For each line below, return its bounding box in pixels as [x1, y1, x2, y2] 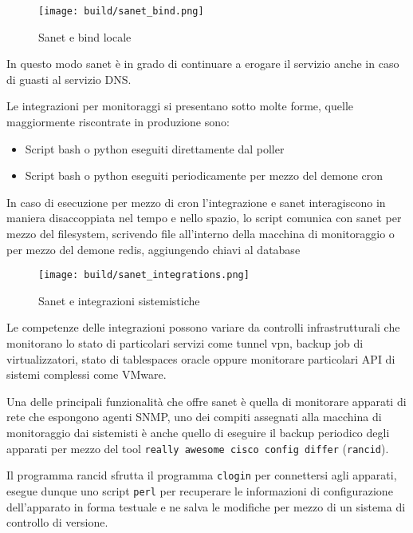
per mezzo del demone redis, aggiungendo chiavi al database [6, 241, 301, 257]
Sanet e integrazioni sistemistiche [38, 292, 200, 308]
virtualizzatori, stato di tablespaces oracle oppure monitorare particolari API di [6, 350, 395, 367]
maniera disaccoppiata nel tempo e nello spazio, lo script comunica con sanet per [6, 209, 402, 226]
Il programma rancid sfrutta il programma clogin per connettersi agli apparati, [6, 467, 397, 483]
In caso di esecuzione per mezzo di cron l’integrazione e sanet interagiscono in [6, 193, 386, 210]
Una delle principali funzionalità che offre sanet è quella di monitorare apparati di [6, 392, 407, 409]
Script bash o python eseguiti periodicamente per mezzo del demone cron [25, 167, 383, 184]
